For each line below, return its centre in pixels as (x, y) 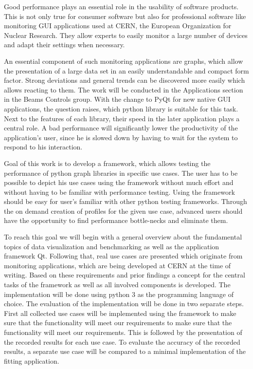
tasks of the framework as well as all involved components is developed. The (117, 285)
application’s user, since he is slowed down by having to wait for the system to (121, 137)
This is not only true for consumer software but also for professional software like (125, 16)
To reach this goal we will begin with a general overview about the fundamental (123, 237)
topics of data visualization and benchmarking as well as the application (112, 246)
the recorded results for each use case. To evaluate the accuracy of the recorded (122, 341)
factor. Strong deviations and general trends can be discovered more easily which (125, 80)
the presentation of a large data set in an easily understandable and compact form (126, 70)
